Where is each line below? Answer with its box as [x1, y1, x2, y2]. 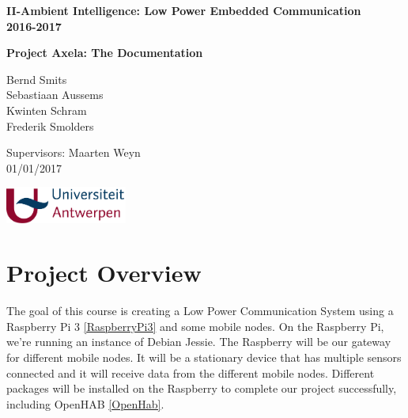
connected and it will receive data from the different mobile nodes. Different [6, 364, 375, 381]
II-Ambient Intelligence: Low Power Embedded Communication [6, 2, 361, 18]
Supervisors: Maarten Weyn [6, 144, 141, 161]
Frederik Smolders [6, 117, 94, 134]
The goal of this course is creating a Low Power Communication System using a [6, 302, 394, 319]
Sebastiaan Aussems [6, 86, 104, 103]
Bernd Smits [6, 70, 67, 87]
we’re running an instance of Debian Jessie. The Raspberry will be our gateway [6, 333, 391, 350]
